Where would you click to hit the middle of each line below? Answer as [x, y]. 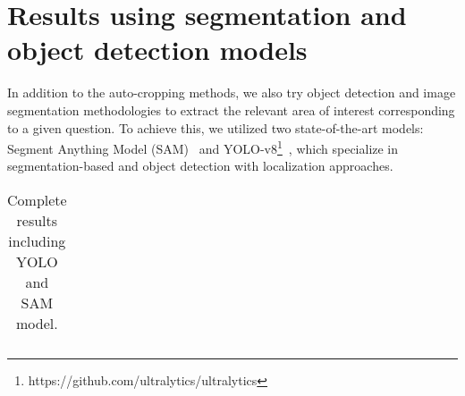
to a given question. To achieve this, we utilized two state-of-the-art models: [216, 127]
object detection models [157, 50]
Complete [37, 199]
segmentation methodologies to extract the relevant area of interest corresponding [231, 110]
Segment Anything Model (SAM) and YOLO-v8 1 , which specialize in [203, 147]
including [37, 240]
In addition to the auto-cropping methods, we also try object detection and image [232, 93]
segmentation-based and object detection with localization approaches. [200, 166]
